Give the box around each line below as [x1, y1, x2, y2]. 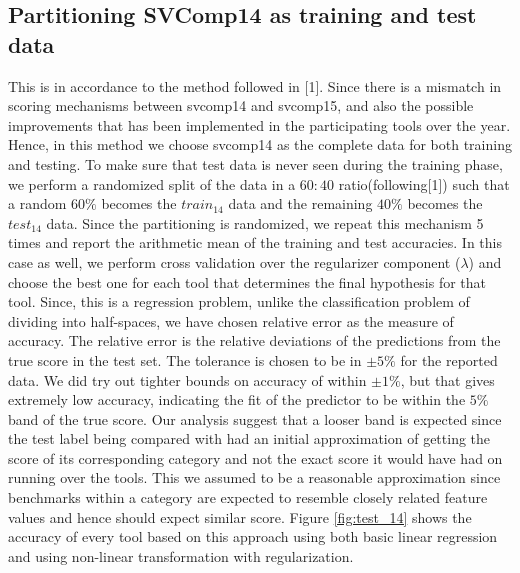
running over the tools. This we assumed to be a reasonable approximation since [8, 467, 501, 488]
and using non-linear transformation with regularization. [8, 545, 354, 566]
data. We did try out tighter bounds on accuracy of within [8, 369, 367, 390]
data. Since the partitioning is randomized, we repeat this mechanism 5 [46, 212, 484, 233]
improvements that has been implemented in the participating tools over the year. [8, 114, 511, 135]
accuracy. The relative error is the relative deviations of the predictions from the [8, 330, 501, 351]
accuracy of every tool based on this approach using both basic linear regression [8, 526, 498, 547]
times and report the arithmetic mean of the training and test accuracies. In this [8, 232, 502, 253]
